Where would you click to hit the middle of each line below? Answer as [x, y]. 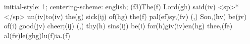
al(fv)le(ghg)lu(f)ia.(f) [37, 35]
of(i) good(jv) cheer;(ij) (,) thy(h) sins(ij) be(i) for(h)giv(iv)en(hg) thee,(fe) [118, 26]
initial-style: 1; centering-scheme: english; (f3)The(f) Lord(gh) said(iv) [110, 6]
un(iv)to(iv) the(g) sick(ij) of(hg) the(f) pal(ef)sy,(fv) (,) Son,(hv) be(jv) [137, 16]
